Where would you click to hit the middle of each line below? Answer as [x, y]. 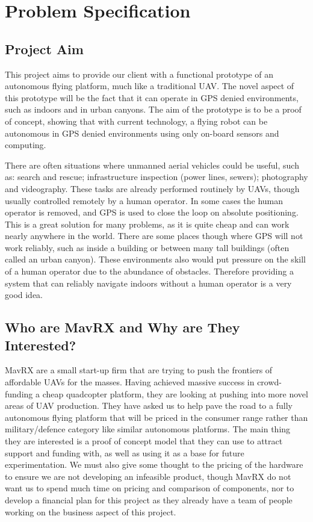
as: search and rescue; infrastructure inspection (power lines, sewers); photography [156, 177]
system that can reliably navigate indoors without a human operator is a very [148, 283]
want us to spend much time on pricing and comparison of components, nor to [150, 488]
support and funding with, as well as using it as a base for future [125, 452]
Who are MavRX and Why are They [122, 327]
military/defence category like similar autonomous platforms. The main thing [148, 429]
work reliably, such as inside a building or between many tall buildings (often [147, 247]
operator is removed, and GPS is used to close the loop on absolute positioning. [152, 212]
